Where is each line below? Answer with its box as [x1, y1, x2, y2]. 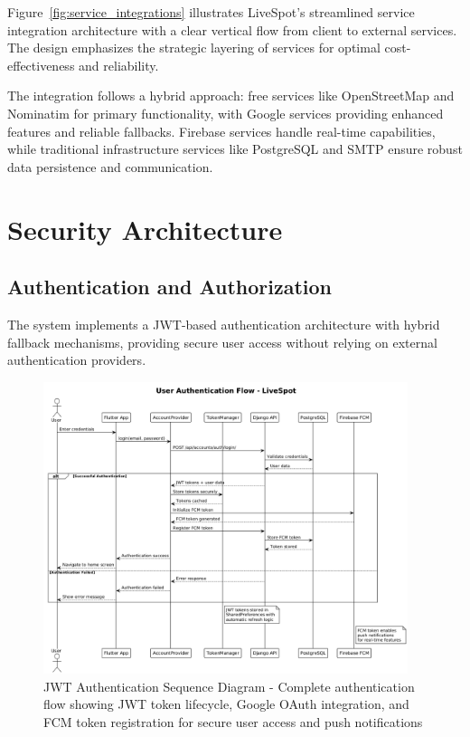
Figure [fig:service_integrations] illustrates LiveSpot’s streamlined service [7, 3, 415, 21]
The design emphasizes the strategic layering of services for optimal [7, 38, 381, 57]
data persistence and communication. [7, 157, 213, 176]
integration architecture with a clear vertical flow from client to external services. [7, 20, 457, 39]
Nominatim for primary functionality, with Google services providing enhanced [7, 103, 444, 122]
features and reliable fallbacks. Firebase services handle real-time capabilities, [7, 121, 436, 140]
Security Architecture [7, 210, 283, 247]
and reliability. [79, 55, 159, 74]
